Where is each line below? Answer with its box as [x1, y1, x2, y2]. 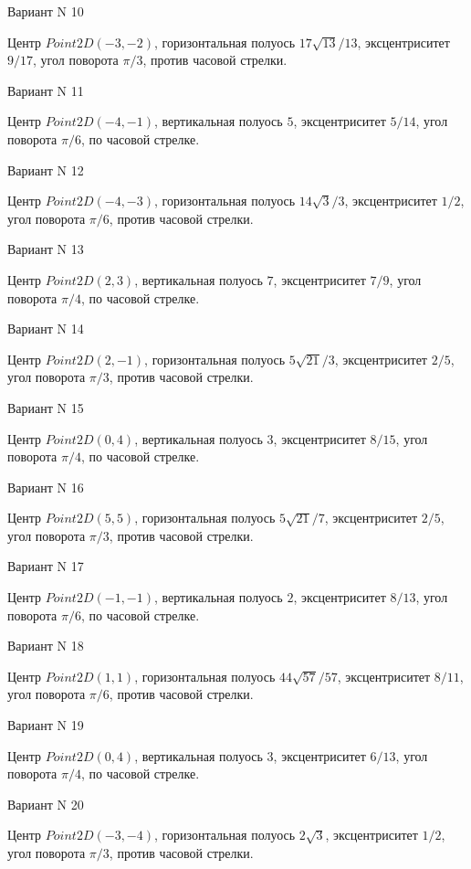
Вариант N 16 [7, 477, 84, 496]
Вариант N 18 [7, 636, 84, 655]
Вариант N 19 [7, 715, 84, 735]
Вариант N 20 [7, 794, 84, 813]
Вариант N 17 [7, 556, 84, 576]
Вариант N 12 [7, 160, 84, 179]
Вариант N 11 [7, 80, 84, 100]
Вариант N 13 [7, 239, 84, 259]
